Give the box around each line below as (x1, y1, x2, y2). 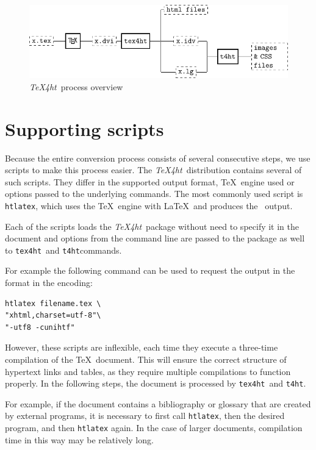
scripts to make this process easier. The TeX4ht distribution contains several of (5, 163, 302, 176)
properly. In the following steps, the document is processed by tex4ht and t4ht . (5, 377, 306, 390)
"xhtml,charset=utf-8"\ (5, 311, 101, 320)
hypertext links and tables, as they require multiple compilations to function (5, 365, 291, 377)
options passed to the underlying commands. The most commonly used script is (5, 187, 303, 200)
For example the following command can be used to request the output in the (5, 264, 295, 277)
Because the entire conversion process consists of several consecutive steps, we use (5, 151, 311, 164)
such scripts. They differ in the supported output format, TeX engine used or (5, 175, 295, 188)
